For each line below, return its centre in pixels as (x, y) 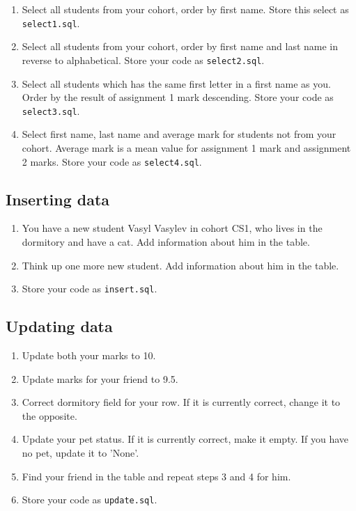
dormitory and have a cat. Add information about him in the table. (166, 241)
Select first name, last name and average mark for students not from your (179, 134)
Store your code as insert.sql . (90, 289)
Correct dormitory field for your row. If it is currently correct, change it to (181, 402)
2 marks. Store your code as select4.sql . (112, 161)
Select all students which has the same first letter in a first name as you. (176, 83)
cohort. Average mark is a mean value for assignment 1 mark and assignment (186, 147)
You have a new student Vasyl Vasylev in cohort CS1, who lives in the (172, 228)
